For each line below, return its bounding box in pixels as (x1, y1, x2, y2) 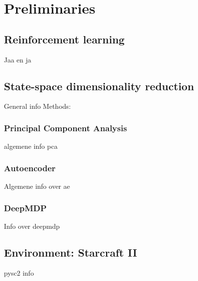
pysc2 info (4, 267, 34, 278)
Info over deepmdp (4, 221, 60, 231)
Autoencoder (4, 161, 56, 174)
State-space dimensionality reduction (4, 78, 194, 93)
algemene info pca (4, 141, 58, 151)
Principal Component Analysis (4, 121, 127, 134)
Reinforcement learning (4, 31, 125, 46)
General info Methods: (4, 101, 71, 111)
